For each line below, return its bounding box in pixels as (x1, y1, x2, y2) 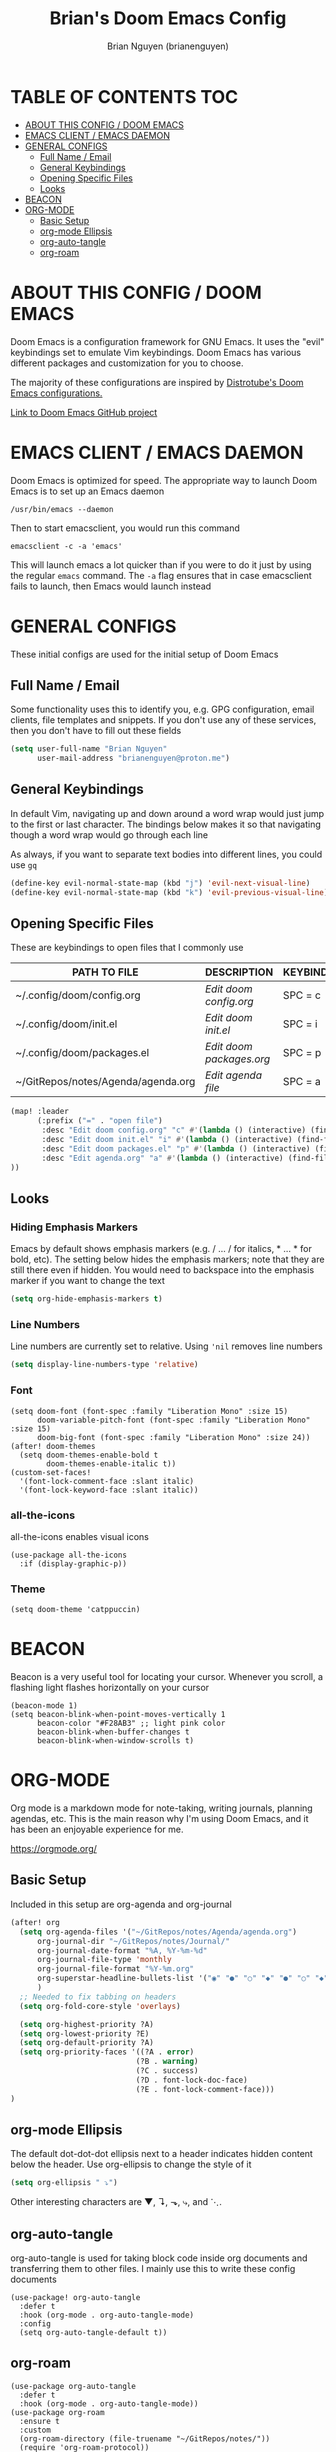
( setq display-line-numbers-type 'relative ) (10, 1360, 199, 1370)
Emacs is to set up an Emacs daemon (10, 485, 165, 497)
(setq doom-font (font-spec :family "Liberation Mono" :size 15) (10, 1406, 288, 1416)
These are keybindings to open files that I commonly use (10, 942, 244, 954)
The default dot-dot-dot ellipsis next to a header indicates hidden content (10, 2148, 313, 2160)
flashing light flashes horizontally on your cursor (10, 1682, 210, 1694)
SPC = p (283, 1046, 322, 1060)
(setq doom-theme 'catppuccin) (10, 1605, 141, 1615)
